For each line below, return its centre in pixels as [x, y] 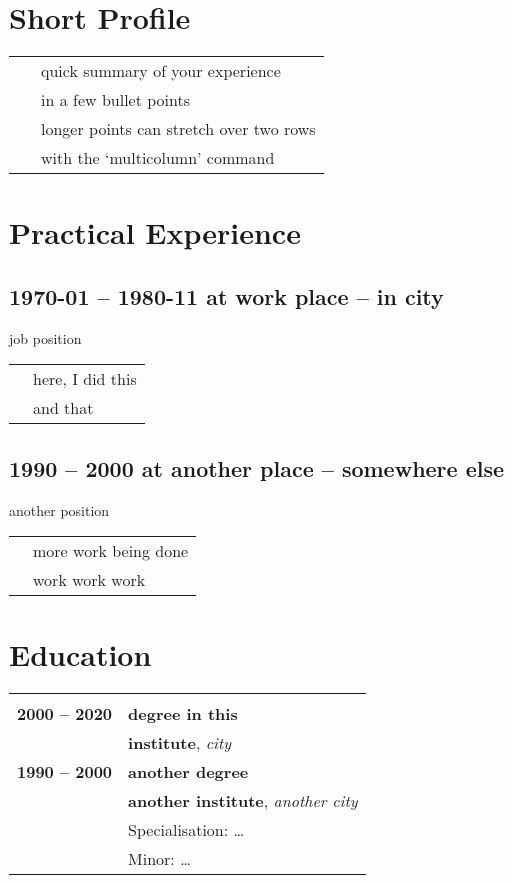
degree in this [183, 714]
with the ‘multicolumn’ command [158, 158]
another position [59, 509]
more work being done [111, 551]
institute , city [180, 743]
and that [63, 408]
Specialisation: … [186, 830]
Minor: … [159, 859]
